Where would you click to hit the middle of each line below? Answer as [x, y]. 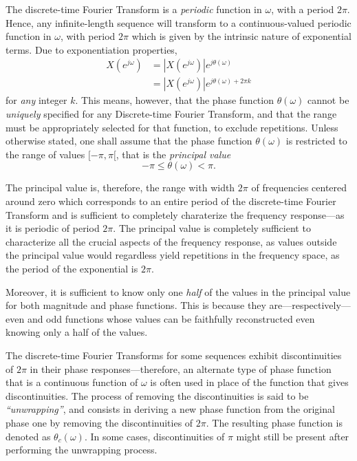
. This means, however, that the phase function [174, 100]
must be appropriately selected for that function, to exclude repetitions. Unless [172, 127]
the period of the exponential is [72, 268]
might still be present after [293, 436]
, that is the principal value [173, 154]
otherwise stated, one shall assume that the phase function [129, 141]
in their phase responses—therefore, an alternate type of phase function [181, 368]
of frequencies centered [299, 187]
